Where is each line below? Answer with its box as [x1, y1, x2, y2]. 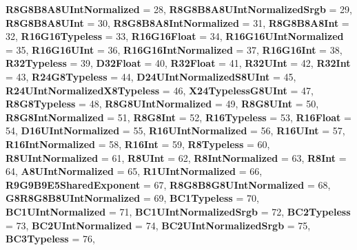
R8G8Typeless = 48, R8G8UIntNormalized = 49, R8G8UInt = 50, [6, 96, 319, 111]
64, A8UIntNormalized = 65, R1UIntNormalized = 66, [6, 164, 263, 178]
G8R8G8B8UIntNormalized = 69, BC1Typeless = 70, [6, 191, 259, 205]
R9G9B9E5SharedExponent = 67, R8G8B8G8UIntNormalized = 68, [6, 177, 331, 191]
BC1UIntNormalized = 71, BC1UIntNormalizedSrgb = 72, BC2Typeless [6, 204, 351, 218]
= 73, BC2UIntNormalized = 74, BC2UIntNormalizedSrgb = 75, [6, 218, 311, 232]
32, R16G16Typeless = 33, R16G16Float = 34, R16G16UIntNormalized [6, 29, 344, 43]
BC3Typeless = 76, [6, 231, 95, 246]
